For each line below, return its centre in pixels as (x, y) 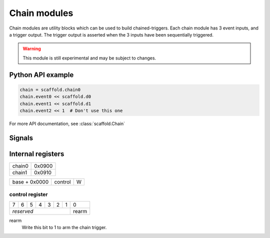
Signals (21, 138)
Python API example (41, 75)
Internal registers (37, 154)
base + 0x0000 (30, 181)
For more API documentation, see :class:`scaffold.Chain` (67, 123)
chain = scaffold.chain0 (50, 89)
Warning (32, 49)
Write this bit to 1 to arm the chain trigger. (64, 227)
